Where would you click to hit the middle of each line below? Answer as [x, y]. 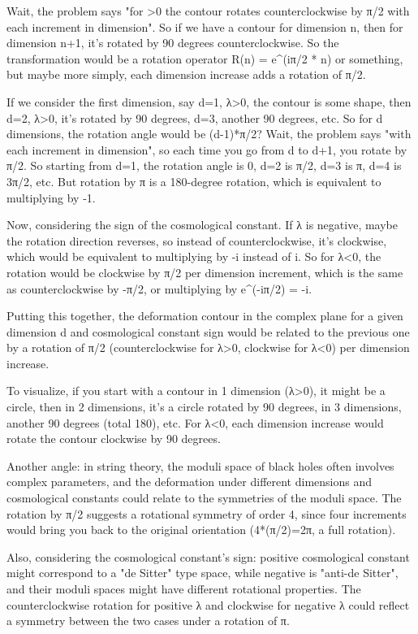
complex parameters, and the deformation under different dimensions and [190, 482]
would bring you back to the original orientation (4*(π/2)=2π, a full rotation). [201, 530]
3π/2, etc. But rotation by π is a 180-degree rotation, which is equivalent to [194, 181]
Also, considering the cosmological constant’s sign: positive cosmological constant [208, 556]
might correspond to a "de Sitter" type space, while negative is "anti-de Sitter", [203, 573]
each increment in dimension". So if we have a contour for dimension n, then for [205, 26]
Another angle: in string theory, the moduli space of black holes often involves [200, 465]
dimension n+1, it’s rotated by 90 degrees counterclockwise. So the [173, 43]
